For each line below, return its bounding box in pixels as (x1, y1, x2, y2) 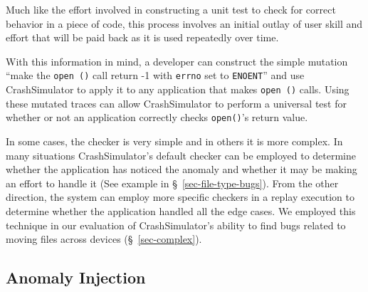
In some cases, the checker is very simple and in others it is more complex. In (6, 133, 343, 148)
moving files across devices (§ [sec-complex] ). (6, 231, 202, 246)
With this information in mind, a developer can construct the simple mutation (6, 53, 348, 68)
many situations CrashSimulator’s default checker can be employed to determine (6, 147, 356, 162)
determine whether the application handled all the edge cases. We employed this (6, 203, 356, 218)
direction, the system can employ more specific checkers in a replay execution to (6, 189, 354, 204)
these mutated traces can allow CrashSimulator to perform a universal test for (6, 95, 347, 110)
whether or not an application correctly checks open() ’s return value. (6, 110, 308, 125)
